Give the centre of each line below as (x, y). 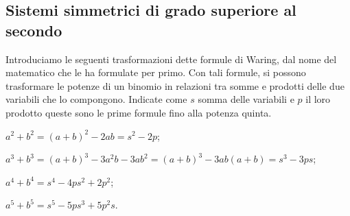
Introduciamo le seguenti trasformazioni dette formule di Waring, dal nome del (171, 59)
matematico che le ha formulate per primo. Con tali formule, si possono (156, 72)
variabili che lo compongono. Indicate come (96, 99)
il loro (318, 99)
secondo (34, 30)
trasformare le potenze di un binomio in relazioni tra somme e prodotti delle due (175, 85)
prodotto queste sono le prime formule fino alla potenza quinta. (139, 112)
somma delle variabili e (246, 99)
